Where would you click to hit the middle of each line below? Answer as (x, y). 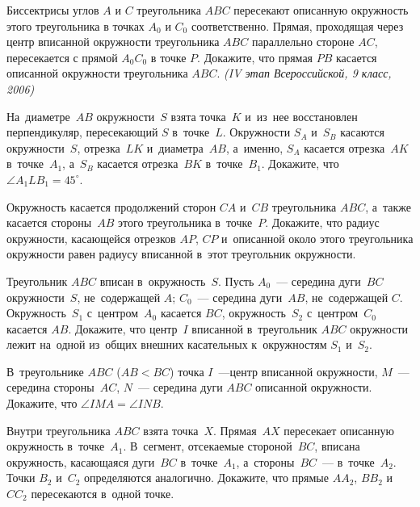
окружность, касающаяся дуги (81, 461)
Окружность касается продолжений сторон (111, 206)
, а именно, (254, 147)
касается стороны (49, 222)
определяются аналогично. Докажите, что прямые (206, 478)
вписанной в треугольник (254, 328)
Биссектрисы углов (53, 10)
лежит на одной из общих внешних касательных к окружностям (167, 344)
